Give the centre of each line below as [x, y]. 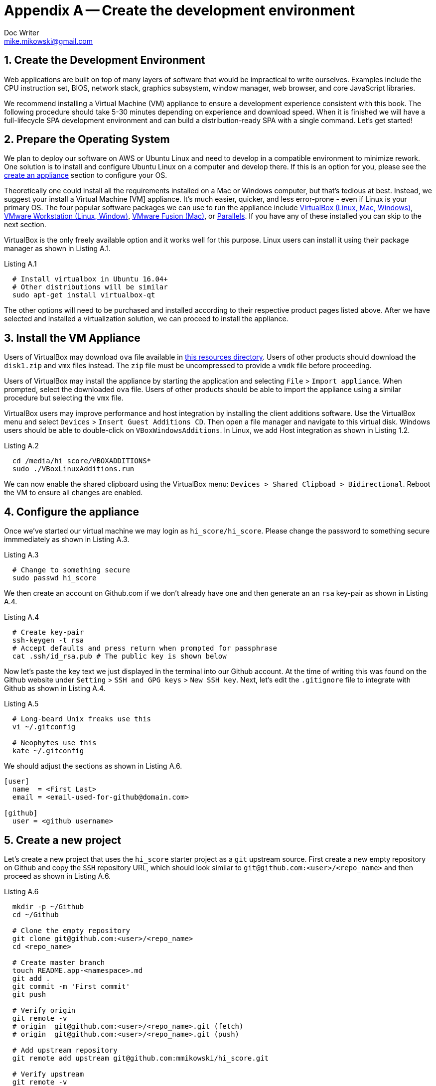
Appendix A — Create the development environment [180, 10]
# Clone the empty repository [71, 930]
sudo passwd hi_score [54, 578]
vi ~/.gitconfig [44, 727]
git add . [31, 978]
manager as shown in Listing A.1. [58, 249]
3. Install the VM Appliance [72, 338]
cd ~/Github [35, 914]
